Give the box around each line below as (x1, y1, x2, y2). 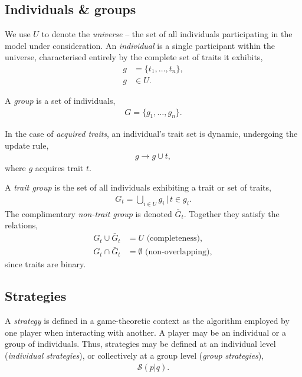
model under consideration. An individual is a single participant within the (5, 39, 275, 51)
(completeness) (146, 234, 200, 243)
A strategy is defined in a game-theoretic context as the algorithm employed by (5, 314, 290, 327)
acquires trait (35, 161, 84, 173)
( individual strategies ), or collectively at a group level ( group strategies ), (5, 349, 264, 361)
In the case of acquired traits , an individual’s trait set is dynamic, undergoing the (5, 127, 298, 140)
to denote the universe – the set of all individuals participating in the (41, 28, 293, 40)
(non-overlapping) (145, 248, 210, 257)
